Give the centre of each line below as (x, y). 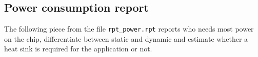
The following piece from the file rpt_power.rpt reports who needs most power (129, 29)
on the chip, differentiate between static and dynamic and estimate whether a (126, 38)
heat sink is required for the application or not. (78, 49)
